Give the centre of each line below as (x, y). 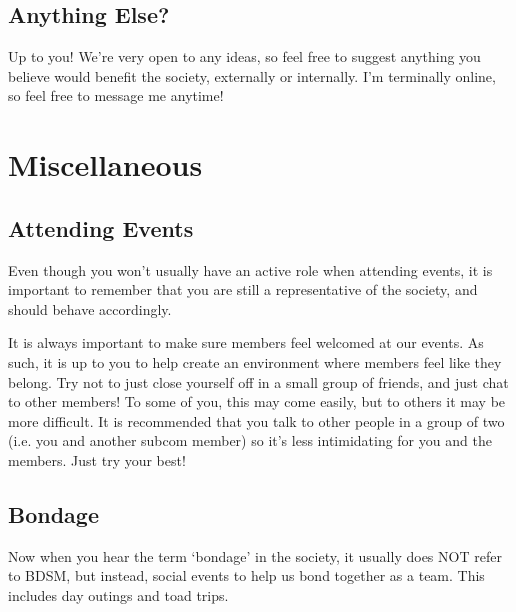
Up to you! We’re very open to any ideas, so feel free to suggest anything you (244, 56)
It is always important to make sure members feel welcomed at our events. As (246, 342)
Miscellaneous (105, 164)
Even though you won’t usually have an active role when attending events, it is (250, 269)
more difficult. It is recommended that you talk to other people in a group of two (256, 420)
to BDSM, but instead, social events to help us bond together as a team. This (246, 575)
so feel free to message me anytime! (116, 95)
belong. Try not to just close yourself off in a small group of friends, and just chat (258, 381)
